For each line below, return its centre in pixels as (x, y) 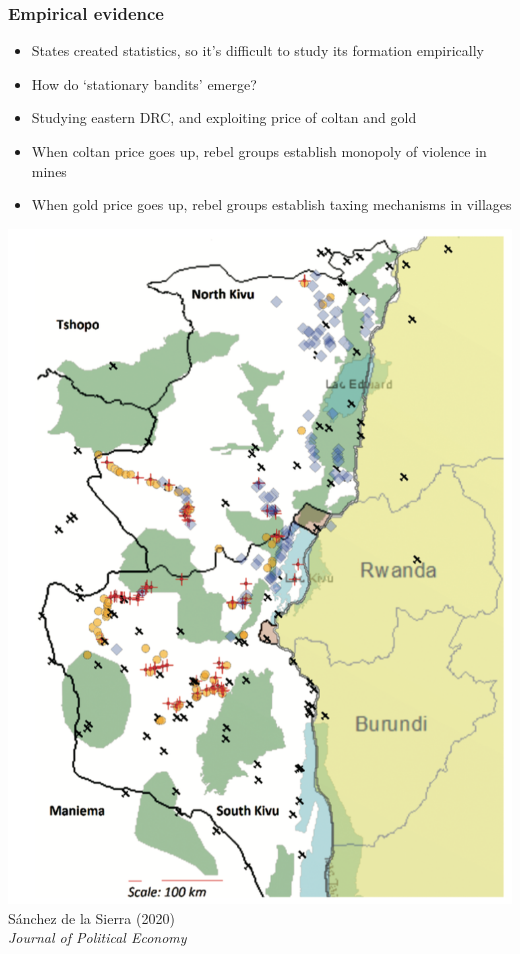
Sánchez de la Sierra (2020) (91, 917)
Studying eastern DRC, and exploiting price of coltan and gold (224, 117)
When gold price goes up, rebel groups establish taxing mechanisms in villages (271, 204)
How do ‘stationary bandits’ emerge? (144, 83)
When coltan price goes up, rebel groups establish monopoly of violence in (259, 151)
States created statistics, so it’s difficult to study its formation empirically (258, 50)
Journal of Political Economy (97, 937)
